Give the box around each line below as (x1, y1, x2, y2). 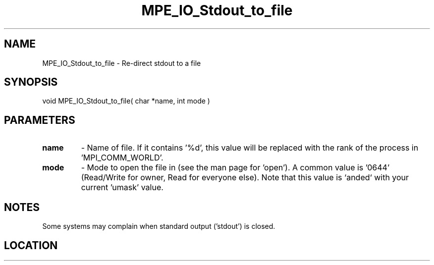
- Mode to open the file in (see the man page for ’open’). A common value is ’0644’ (81, 162, 390, 173)
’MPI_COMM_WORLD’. (81, 153, 163, 163)
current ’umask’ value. (81, 182, 163, 193)
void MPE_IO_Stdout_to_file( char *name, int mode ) (42, 97, 210, 106)
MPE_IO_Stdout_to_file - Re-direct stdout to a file (42, 58, 201, 67)
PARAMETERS (4, 113, 75, 126)
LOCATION (4, 239, 58, 252)
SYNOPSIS (4, 76, 58, 89)
